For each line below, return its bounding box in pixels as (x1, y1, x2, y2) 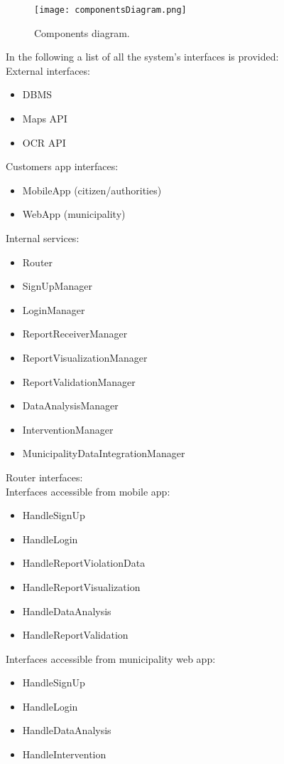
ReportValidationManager (22, 374, 136, 389)
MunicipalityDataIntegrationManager (22, 446, 185, 461)
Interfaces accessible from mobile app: (6, 483, 170, 498)
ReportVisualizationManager (22, 350, 148, 365)
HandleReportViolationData (22, 555, 146, 570)
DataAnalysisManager (22, 398, 119, 413)
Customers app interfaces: (6, 159, 119, 174)
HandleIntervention (22, 747, 106, 762)
